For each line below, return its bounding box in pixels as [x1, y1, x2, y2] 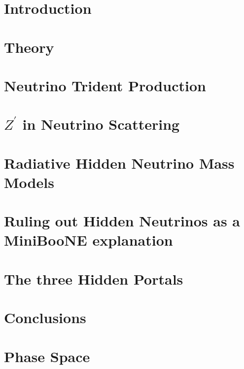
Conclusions [4, 307, 86, 328]
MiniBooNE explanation [4, 230, 173, 250]
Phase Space [4, 346, 90, 366]
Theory [4, 37, 54, 57]
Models [4, 172, 54, 192]
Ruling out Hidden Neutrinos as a [4, 211, 240, 231]
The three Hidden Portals [4, 268, 183, 289]
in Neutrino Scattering [22, 114, 180, 134]
